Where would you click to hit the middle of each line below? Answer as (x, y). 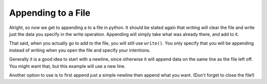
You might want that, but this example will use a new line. (67, 66)
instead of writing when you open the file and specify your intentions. (80, 50)
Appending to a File (50, 13)
